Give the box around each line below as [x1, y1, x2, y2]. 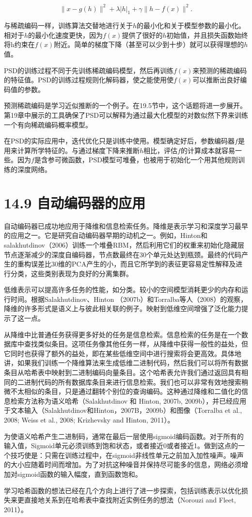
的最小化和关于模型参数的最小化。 [137, 20, 246, 31]
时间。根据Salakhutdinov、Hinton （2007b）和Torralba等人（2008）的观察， [10, 294, 248, 304]
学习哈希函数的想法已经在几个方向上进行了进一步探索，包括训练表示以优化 [4, 485, 241, 495]
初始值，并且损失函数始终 [166, 30, 248, 40]
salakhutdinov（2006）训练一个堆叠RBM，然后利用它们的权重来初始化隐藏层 [4, 239, 244, 250]
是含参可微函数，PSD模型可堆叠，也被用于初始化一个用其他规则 [34, 155, 238, 165]
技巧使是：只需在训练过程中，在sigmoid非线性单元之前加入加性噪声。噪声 [10, 450, 244, 460]
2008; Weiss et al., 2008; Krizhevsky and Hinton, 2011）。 [4, 415, 174, 425]
